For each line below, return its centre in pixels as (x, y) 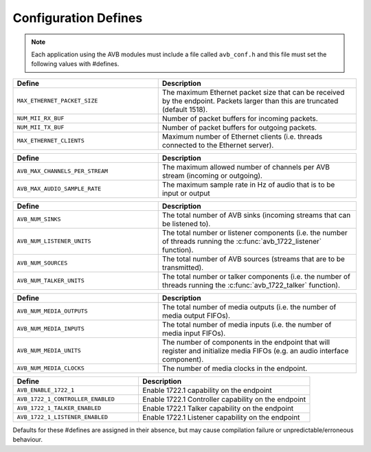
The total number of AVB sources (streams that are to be (253, 259)
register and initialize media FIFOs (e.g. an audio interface (255, 350)
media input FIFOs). (194, 333)
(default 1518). (185, 109)
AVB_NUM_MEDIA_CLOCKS (51, 369)
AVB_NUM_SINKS (39, 219)
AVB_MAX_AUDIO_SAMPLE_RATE (59, 189)
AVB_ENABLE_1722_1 (46, 391)
